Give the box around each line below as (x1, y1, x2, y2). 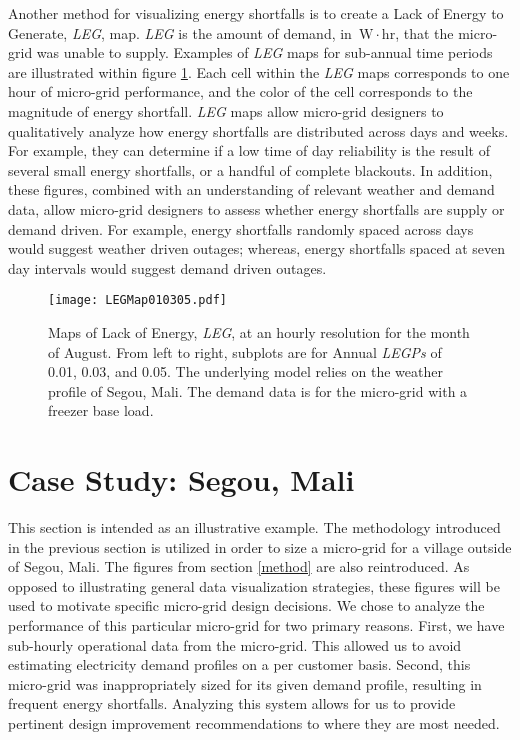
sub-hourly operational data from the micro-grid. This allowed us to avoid (8, 634, 462, 655)
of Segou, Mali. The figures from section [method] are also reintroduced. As (8, 556, 470, 577)
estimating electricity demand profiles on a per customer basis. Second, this (8, 654, 471, 675)
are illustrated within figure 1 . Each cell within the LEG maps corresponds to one (8, 61, 510, 82)
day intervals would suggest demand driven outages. (8, 257, 327, 278)
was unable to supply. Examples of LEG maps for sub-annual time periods (36, 42, 493, 63)
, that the (395, 22, 454, 43)
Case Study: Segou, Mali (8, 459, 355, 500)
